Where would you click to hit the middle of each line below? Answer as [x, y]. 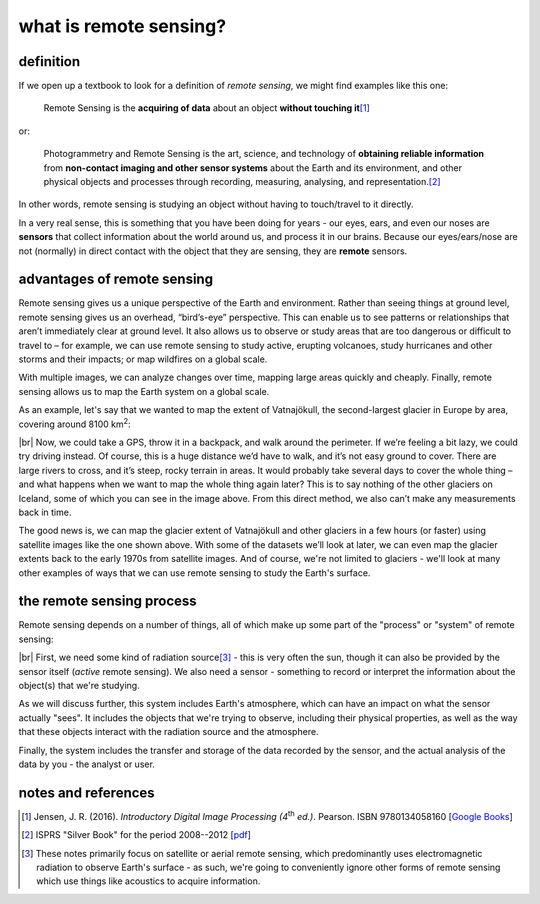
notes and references [86, 792]
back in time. [45, 512]
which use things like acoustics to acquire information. [148, 881]
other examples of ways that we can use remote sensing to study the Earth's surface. [194, 572]
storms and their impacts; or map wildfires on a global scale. [143, 359]
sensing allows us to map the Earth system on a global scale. [144, 391]
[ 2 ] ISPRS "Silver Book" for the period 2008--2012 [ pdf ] [136, 835]
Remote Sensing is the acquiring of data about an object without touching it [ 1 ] [206, 108]
